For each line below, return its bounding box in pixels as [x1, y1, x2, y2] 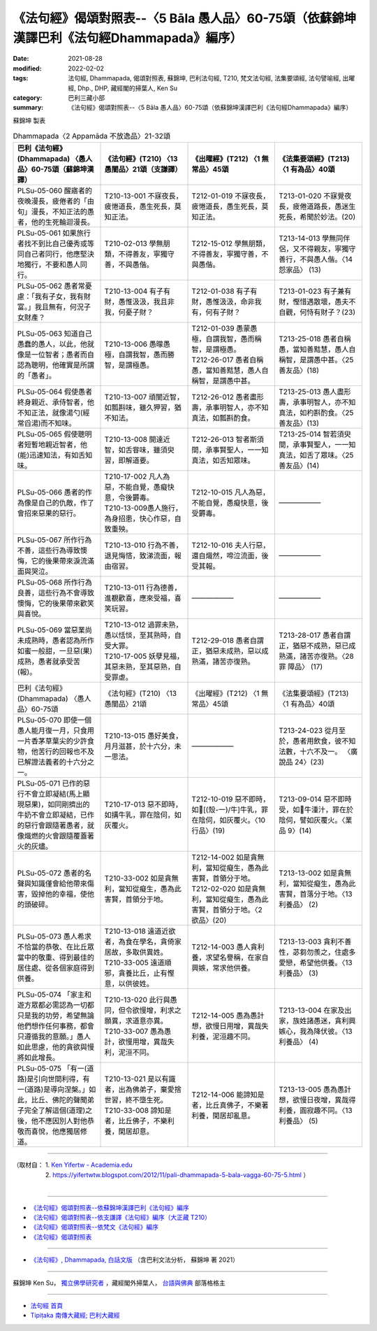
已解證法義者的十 [17, 757, 73, 767]
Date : [13, 55, 29, 63]
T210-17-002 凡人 [104, 472, 163, 482]
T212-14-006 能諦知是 [191, 1090, 265, 1099]
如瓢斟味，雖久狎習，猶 [104, 403, 182, 413]
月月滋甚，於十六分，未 [104, 741, 182, 751]
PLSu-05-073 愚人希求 [17, 932, 92, 941]
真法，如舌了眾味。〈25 [278, 450, 354, 460]
